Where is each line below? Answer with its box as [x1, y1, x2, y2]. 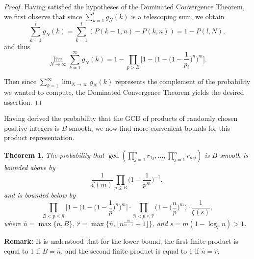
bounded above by [4, 162, 55, 172]
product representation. [4, 132, 75, 143]
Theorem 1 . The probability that [4, 150, 104, 160]
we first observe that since [4, 11, 82, 21]
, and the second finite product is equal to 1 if [61, 245, 199, 256]
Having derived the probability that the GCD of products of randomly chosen [4, 113, 238, 123]
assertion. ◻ [4, 96, 42, 107]
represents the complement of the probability [115, 76, 251, 86]
